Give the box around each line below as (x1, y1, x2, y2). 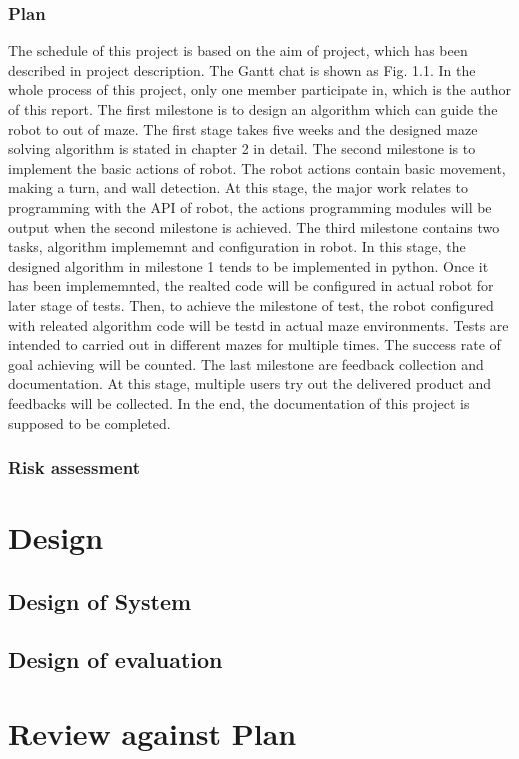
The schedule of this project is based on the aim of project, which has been (8, 40, 468, 61)
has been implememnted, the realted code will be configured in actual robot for (8, 275, 494, 296)
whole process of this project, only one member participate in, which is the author (8, 79, 511, 100)
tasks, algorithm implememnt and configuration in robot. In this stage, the (8, 236, 466, 257)
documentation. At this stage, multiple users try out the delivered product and (8, 373, 492, 394)
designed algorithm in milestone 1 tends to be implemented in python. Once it (8, 255, 489, 276)
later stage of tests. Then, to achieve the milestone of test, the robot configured (8, 294, 494, 315)
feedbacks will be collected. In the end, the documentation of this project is (8, 392, 470, 413)
